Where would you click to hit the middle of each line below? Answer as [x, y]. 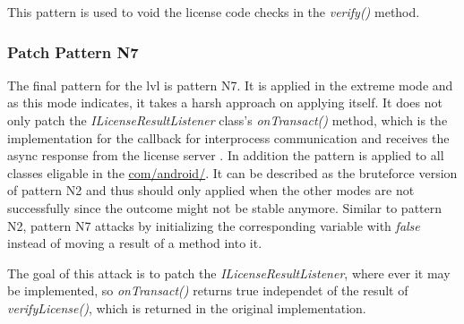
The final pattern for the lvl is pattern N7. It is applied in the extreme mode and [230, 85]
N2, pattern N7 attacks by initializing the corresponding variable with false [214, 225]
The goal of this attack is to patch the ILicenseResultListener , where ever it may [229, 273]
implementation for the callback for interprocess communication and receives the [228, 137]
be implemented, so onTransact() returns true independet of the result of [208, 290]
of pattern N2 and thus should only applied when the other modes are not [211, 190]
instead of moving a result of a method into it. [135, 243]
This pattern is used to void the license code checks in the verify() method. [214, 12]
